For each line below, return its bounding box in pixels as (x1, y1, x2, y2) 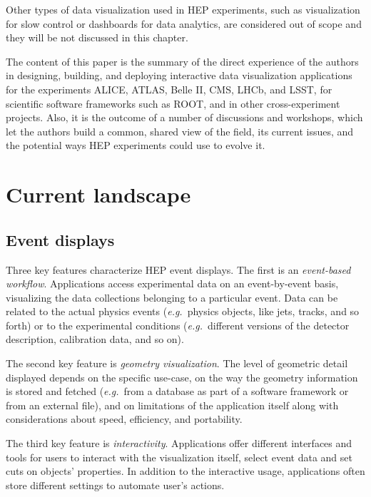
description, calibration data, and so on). (6, 332, 184, 347)
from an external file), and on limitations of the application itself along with (6, 397, 339, 412)
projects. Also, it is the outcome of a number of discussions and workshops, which (6, 110, 363, 125)
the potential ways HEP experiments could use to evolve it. (6, 138, 265, 153)
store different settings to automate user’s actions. (6, 477, 225, 492)
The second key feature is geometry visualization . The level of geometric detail (6, 356, 348, 371)
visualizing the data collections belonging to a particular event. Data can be (6, 290, 338, 304)
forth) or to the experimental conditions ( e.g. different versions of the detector (6, 317, 350, 332)
